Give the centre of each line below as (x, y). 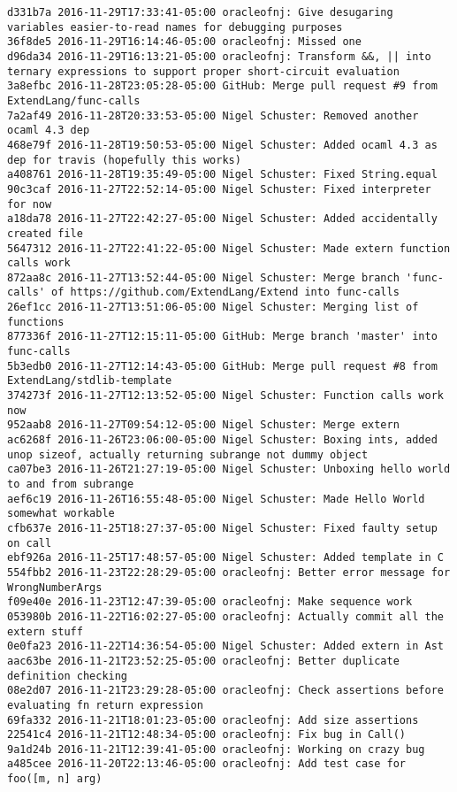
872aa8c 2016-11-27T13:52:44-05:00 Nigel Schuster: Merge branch (203, 277)
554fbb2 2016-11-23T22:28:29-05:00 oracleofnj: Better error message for (229, 572)
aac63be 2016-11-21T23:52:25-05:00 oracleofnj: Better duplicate (203, 661)
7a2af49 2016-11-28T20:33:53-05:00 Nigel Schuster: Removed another (213, 115)
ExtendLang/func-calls (74, 100)
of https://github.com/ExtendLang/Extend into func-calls (225, 292)
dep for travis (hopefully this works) (124, 160)
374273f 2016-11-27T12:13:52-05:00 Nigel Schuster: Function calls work (225, 396)
